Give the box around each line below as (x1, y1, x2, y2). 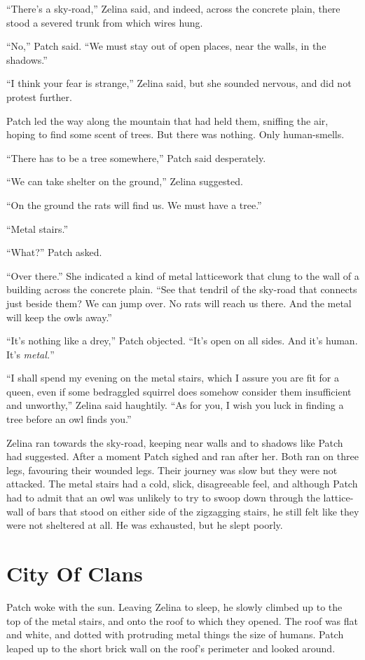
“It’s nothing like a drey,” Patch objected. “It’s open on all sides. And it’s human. (6, 333, 358, 348)
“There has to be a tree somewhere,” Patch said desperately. (6, 150, 266, 165)
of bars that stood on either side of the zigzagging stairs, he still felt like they (27, 504, 359, 518)
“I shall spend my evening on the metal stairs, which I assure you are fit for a (6, 370, 340, 385)
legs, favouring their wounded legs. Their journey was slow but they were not (6, 462, 338, 477)
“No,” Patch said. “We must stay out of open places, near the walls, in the (6, 39, 326, 53)
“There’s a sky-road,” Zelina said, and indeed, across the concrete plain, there (6, 1, 340, 15)
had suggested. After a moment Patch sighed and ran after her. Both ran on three (6, 449, 359, 464)
